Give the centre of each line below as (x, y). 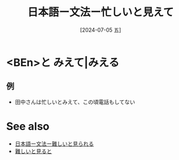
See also (28, 126)
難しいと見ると (33, 151)
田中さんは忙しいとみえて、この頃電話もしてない (75, 101)
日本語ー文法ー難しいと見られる (54, 143)
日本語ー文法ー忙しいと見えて (101, 12)
